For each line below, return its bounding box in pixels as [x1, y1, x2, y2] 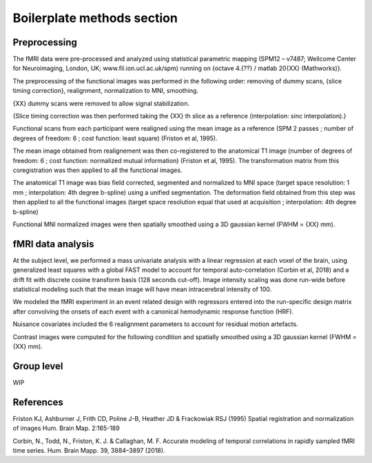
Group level [12, 360, 63, 372]
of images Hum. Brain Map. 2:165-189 [12, 424, 120, 433]
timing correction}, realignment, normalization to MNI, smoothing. [12, 87, 199, 95]
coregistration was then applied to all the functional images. [12, 166, 183, 174]
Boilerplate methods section [12, 10, 178, 25]
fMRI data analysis [12, 238, 94, 250]
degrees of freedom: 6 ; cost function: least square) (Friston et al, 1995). [12, 134, 218, 142]
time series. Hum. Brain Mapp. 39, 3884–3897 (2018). [12, 446, 165, 454]
